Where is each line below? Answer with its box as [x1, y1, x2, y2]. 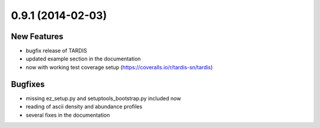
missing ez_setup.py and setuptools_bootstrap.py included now [25, 95, 181, 102]
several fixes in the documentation [25, 111, 110, 119]
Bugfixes [11, 79, 45, 89]
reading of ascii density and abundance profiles [25, 103, 142, 110]
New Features [11, 31, 63, 41]
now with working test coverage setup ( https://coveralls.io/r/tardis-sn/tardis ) [25, 63, 213, 71]
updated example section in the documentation [25, 55, 141, 62]
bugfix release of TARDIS [25, 47, 87, 55]
